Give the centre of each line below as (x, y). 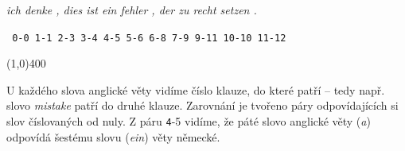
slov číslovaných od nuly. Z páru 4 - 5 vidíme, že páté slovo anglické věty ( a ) (189, 121)
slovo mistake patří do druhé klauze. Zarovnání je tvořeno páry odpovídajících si (202, 105)
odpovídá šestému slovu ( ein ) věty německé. (113, 136)
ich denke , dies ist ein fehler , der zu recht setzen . (132, 10)
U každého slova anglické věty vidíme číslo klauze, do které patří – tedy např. (196, 89)
